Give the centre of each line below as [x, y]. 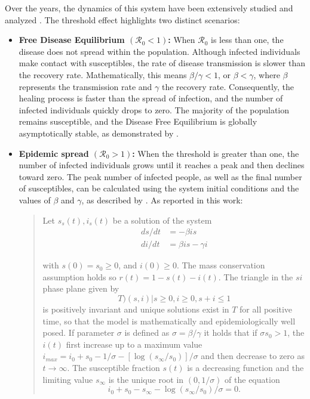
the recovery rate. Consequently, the [228, 86]
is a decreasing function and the [245, 367]
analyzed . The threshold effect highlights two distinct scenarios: [122, 19]
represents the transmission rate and [85, 86]
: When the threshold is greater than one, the [216, 153]
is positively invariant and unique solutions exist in [136, 309]
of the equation [252, 379]
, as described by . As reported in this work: [162, 199]
